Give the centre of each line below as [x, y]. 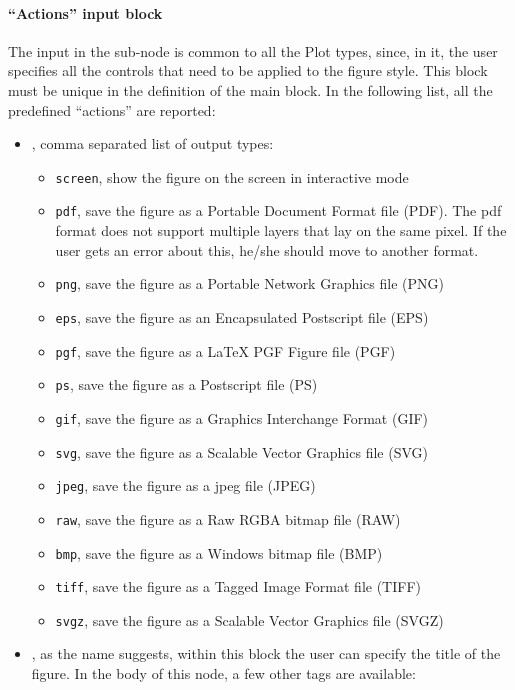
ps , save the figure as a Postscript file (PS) [186, 384]
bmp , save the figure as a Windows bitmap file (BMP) [219, 552]
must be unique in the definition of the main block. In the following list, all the [250, 89]
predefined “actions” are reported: [112, 109]
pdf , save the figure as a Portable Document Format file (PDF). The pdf [278, 210]
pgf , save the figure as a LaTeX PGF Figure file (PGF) [225, 350]
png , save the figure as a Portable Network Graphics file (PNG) [249, 283]
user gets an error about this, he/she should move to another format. [267, 249]
